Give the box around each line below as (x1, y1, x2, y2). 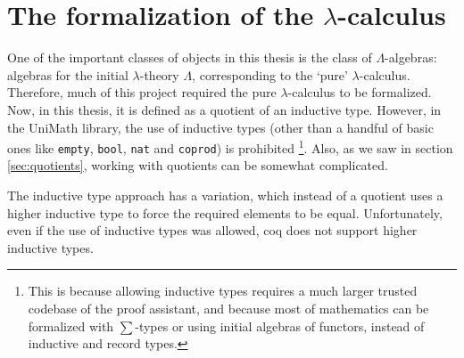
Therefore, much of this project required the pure (7, 83, 277, 102)
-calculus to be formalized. (287, 83, 432, 102)
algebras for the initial (7, 65, 128, 84)
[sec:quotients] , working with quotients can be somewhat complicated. (7, 156, 388, 175)
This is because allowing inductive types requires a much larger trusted (28, 281, 418, 300)
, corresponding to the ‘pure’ (192, 65, 348, 84)
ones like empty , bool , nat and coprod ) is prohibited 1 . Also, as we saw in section (7, 136, 453, 157)
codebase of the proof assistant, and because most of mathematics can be (28, 298, 429, 317)
